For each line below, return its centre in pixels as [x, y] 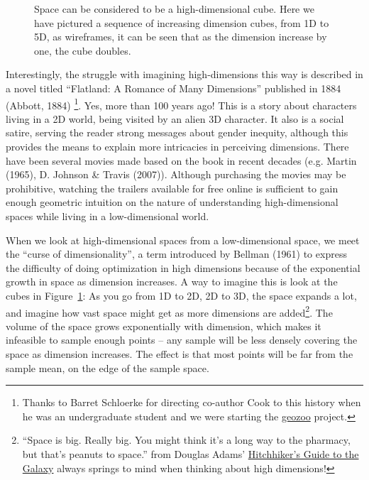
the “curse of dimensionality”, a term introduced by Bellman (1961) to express [176, 254]
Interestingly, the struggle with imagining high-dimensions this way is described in [184, 74]
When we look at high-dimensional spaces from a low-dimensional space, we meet [183, 240]
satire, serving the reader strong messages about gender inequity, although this [177, 132]
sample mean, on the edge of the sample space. [108, 367]
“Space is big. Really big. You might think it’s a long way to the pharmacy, [186, 440]
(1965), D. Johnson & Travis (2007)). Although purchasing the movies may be [176, 174]
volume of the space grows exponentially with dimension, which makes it [164, 326]
